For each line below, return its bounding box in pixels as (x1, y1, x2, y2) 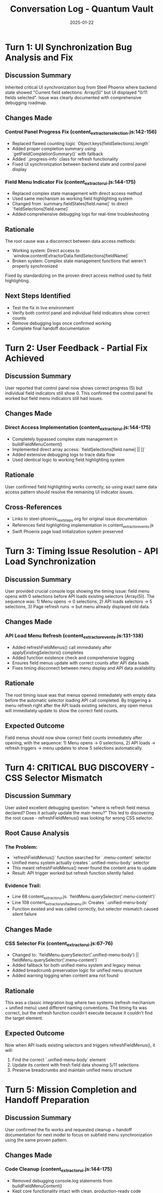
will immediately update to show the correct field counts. (5, 707, 119, 713)
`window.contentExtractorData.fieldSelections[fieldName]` (12, 253, 129, 259)
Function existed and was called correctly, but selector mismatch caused (12, 906, 159, 912)
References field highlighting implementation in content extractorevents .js (12, 522, 154, 529)
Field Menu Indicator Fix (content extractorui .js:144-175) (5, 179, 136, 186)
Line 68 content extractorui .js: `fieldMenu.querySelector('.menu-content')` (12, 893, 156, 901)
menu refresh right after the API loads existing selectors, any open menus (5, 702, 153, 708)
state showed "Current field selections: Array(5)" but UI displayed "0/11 (5, 89, 147, 95)
